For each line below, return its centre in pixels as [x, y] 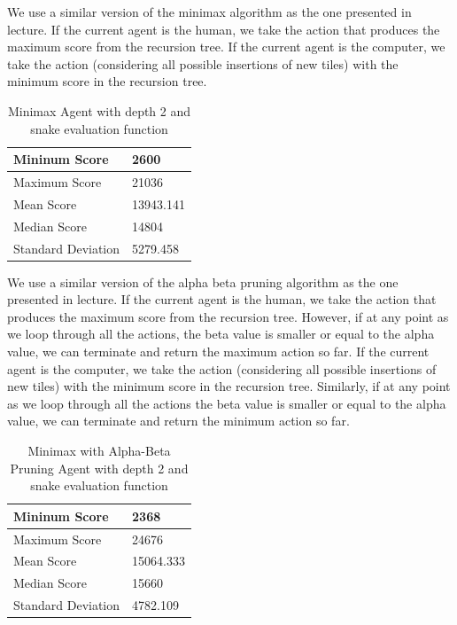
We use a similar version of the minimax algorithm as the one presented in [209, 12]
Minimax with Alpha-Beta [99, 450]
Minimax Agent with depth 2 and [99, 110]
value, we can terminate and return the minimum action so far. [178, 421]
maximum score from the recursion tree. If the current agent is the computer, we [226, 47]
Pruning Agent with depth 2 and [99, 468]
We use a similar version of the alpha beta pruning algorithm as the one [203, 281]
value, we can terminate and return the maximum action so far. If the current [218, 351]
